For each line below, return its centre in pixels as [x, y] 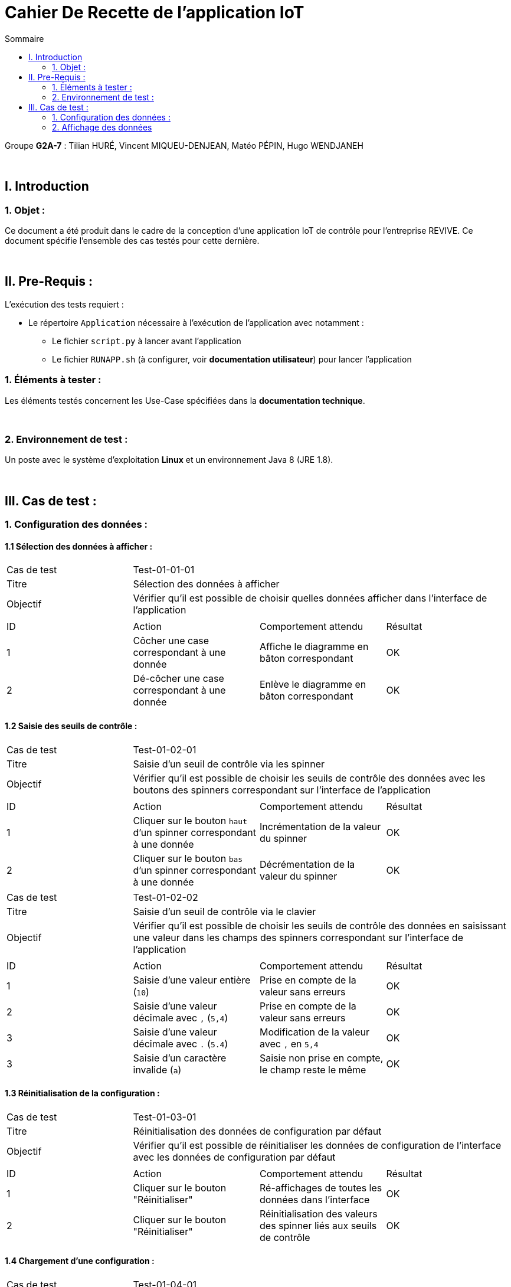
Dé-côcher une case [178, 679]
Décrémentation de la [307, 864]
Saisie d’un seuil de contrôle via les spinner [229, 764]
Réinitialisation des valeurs [319, 1213]
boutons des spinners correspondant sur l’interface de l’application [282, 790]
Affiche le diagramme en [314, 647]
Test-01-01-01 [164, 570]
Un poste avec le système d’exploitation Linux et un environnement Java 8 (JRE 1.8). [169, 460]
